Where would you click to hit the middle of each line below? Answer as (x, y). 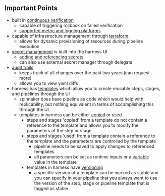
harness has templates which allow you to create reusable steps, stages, (86, 88)
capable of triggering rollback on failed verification (71, 25)
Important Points (31, 8)
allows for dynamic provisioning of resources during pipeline (81, 41)
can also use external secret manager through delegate (76, 62)
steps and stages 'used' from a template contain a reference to (91, 136)
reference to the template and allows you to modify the (82, 125)
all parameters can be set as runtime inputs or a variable (91, 157)
